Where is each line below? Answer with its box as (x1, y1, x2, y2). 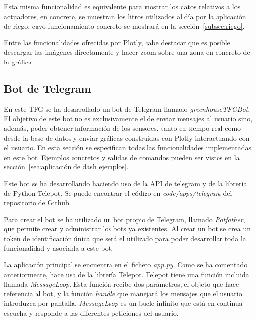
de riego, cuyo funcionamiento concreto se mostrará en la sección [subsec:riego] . (4, 21, 245, 31)
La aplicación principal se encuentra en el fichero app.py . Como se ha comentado (4, 259, 248, 270)
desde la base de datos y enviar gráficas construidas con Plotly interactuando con (4, 132, 250, 143)
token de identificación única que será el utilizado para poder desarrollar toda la (4, 233, 246, 243)
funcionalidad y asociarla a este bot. (4, 243, 113, 253)
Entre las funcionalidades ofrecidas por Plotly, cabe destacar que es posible (4, 37, 230, 47)
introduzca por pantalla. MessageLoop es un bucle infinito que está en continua (4, 298, 243, 308)
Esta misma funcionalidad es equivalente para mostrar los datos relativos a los (4, 1, 241, 11)
